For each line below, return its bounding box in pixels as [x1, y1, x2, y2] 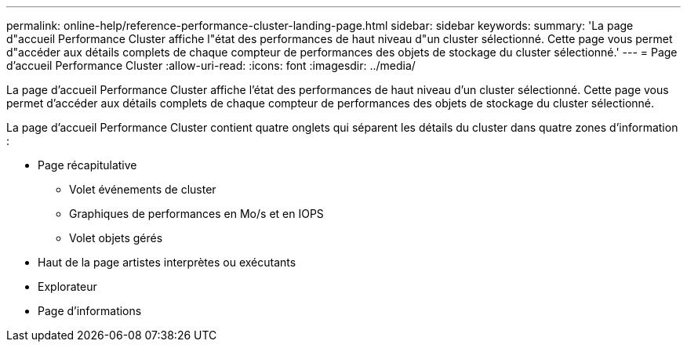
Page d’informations [38, 304, 142, 317]
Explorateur [38, 280, 97, 293]
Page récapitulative [38, 158, 137, 172]
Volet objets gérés [69, 231, 163, 245]
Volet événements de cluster [69, 183, 216, 196]
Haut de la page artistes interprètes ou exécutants [38, 256, 296, 269]
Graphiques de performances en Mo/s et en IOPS [69, 207, 324, 220]
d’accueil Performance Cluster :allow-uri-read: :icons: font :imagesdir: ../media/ [6, 59, 416, 72]
